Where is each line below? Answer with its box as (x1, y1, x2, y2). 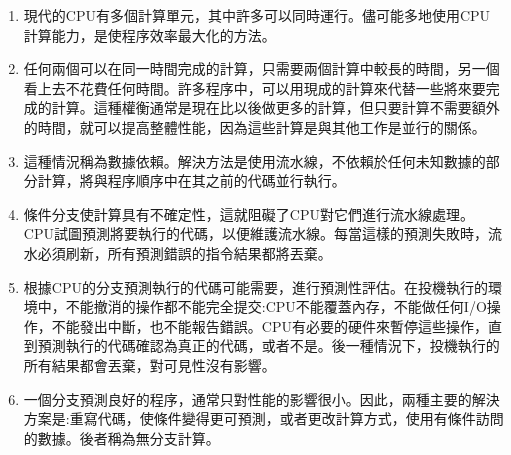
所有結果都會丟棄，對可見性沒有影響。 (23, 354, 276, 375)
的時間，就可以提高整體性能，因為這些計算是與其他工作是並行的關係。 (23, 116, 486, 137)
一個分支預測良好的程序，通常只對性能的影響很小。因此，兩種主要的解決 (23, 388, 500, 409)
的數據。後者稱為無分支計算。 (23, 427, 220, 448)
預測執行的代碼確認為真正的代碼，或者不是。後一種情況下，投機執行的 (37, 335, 500, 356)
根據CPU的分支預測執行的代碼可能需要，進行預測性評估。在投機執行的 (23, 276, 488, 297)
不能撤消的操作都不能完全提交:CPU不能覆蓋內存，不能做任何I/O (65, 296, 487, 317)
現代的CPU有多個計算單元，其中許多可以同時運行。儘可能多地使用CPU (23, 5, 491, 25)
